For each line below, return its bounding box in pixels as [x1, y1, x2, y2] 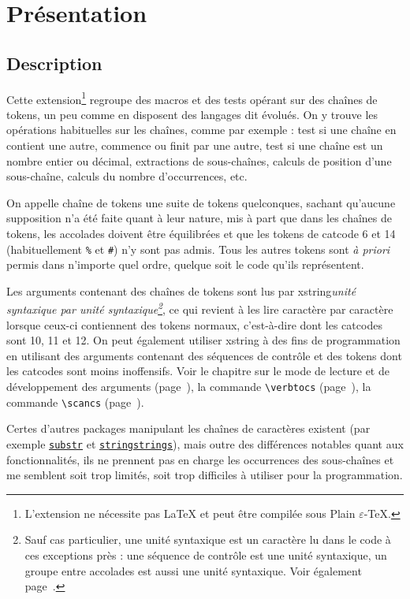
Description [6, 50, 102, 75]
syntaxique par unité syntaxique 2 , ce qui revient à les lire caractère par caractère [6, 299, 393, 318]
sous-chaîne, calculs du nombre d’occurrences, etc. [6, 168, 248, 184]
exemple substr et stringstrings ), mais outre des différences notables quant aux [6, 435, 404, 452]
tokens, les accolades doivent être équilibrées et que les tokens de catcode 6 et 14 [6, 225, 396, 241]
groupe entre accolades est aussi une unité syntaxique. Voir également [24, 562, 362, 579]
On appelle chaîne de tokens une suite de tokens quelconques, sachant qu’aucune [6, 194, 396, 210]
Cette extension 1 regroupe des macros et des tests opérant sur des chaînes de [6, 88, 378, 107]
